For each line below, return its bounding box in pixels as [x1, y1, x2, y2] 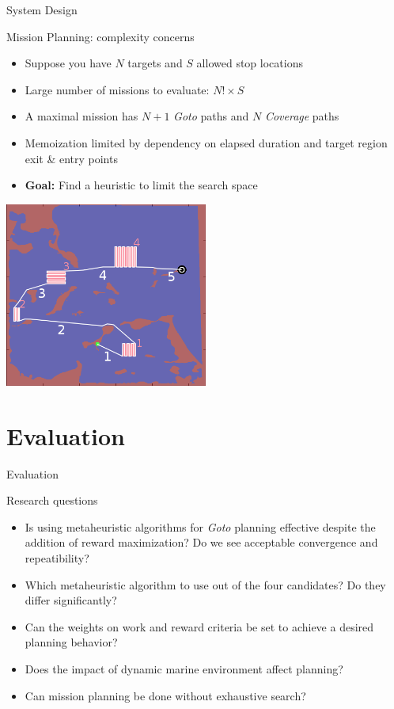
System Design [6, 2, 78, 17]
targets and [127, 55, 183, 71]
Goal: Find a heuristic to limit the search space [25, 177, 258, 193]
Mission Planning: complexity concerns [6, 28, 195, 44]
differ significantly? [25, 592, 117, 608]
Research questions [6, 492, 98, 509]
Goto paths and [173, 108, 249, 124]
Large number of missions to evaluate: [25, 81, 210, 97]
